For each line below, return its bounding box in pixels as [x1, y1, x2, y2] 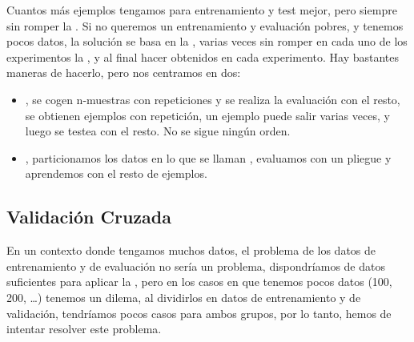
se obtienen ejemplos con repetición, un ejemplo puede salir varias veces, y [25, 107, 390, 123]
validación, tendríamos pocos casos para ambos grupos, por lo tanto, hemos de [6, 304, 392, 321]
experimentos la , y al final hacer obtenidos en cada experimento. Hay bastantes [6, 48, 400, 65]
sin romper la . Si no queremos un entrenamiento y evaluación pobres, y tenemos [6, 17, 404, 34]
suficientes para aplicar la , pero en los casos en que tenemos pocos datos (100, [6, 273, 392, 290]
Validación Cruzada [6, 204, 171, 229]
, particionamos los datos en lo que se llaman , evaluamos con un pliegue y [25, 149, 392, 166]
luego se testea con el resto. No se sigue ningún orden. [25, 123, 291, 139]
